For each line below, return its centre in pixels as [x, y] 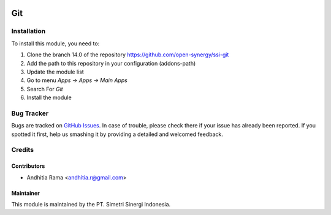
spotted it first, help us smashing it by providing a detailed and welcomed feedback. [117, 134]
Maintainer [25, 193]
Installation [29, 31]
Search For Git [45, 89]
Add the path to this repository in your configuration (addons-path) [111, 63]
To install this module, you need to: [55, 43]
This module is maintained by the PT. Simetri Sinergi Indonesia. [91, 204]
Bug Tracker [30, 113]
